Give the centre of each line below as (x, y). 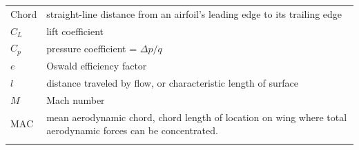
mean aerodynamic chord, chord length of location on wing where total (197, 117)
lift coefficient (75, 31)
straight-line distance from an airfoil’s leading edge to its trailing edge (194, 13)
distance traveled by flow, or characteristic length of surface (172, 82)
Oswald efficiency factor (97, 66)
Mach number (76, 99)
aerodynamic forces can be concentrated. (132, 130)
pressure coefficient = (92, 48)
